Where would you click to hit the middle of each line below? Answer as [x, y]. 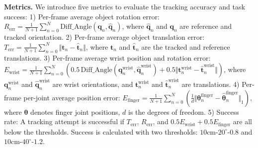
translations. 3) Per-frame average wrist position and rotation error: [107, 57]
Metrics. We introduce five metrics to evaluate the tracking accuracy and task [125, 6]
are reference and [206, 26]
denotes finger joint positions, [75, 111]
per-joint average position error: [72, 97]
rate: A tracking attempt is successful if [64, 121]
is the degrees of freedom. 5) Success [184, 111]
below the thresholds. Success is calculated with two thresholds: [101, 131]
